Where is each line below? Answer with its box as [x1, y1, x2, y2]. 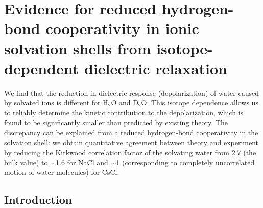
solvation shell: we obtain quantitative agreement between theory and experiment [4, 137, 259, 147]
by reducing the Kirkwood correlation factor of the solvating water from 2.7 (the [4, 147, 256, 158]
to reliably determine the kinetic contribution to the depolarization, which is [4, 107, 244, 117]
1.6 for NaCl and [56, 157, 108, 167]
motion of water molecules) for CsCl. [4, 167, 119, 177]
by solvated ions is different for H [4, 97, 108, 108]
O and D [111, 97, 138, 108]
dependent [4, 57, 79, 78]
